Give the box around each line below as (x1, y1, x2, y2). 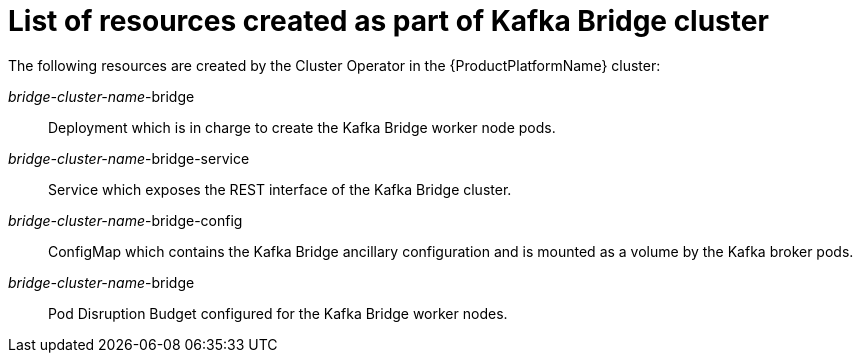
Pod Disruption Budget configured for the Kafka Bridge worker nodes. (48, 304, 508, 322)
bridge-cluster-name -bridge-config (8, 211, 243, 229)
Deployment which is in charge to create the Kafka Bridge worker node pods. (48, 118, 556, 136)
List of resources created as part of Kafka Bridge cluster (8, 4, 769, 38)
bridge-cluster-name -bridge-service (8, 149, 250, 167)
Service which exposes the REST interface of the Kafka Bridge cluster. (48, 180, 512, 198)
